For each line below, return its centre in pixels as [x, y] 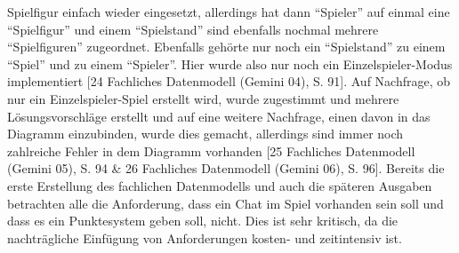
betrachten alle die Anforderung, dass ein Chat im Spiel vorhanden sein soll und [225, 203]
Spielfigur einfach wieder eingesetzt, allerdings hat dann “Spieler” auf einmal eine [229, 12]
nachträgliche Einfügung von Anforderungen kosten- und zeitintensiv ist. [205, 237]
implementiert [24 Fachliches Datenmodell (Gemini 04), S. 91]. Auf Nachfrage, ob [229, 81]
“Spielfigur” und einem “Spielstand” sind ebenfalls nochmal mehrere [193, 29]
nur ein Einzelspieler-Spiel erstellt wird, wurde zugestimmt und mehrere [203, 98]
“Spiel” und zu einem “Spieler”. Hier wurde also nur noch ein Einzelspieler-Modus [230, 63]
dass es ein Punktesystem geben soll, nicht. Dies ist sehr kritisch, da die [203, 221]
